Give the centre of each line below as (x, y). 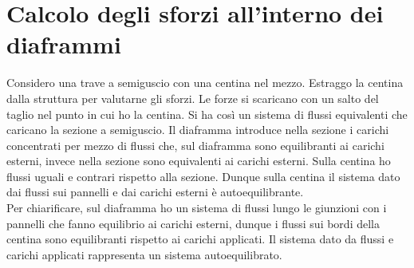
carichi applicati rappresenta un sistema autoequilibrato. (144, 254)
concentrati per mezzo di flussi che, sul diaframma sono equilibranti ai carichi (195, 145)
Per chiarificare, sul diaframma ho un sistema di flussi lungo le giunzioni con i (197, 208)
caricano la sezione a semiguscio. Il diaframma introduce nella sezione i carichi (198, 130)
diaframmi (64, 44)
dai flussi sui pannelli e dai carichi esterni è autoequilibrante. (155, 192)
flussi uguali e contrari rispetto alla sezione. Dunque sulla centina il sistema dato (203, 176)
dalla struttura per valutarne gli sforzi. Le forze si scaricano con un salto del (193, 98)
